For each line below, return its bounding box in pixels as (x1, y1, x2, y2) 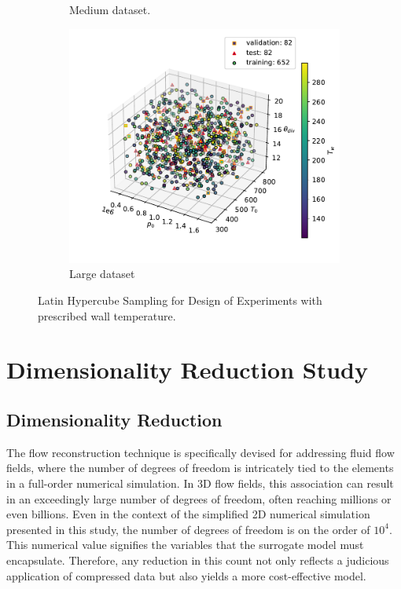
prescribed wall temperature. (38, 307, 176, 324)
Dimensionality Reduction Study (6, 353, 368, 386)
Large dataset (69, 265, 135, 282)
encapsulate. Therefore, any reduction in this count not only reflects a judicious (6, 551, 389, 568)
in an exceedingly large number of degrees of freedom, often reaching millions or (6, 490, 392, 507)
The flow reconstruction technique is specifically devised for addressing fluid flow (6, 444, 395, 460)
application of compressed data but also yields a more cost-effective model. (6, 567, 366, 584)
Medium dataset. (69, 2, 151, 17)
